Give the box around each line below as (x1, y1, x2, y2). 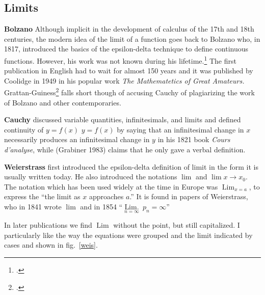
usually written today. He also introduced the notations (4, 171, 177, 182)
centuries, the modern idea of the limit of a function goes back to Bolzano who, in (4, 33, 260, 44)
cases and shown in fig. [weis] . (4, 239, 98, 250)
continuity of (4, 124, 44, 135)
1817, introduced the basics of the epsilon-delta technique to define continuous (4, 43, 249, 54)
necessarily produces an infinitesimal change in (4, 134, 150, 145)
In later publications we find (4, 220, 92, 230)
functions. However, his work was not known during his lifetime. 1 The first (4, 53, 236, 66)
